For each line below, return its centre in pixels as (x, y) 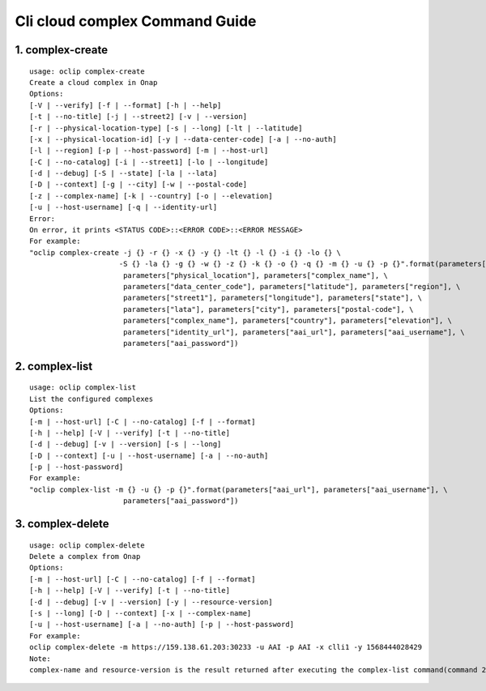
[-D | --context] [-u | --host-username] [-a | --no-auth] (149, 455)
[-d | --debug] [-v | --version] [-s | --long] (126, 444)
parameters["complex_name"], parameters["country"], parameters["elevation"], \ (288, 321)
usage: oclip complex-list (83, 388)
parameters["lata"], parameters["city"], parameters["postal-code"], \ (268, 309)
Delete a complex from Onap (85, 557)
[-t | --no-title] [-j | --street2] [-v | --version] (138, 117)
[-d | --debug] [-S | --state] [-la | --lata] (124, 173)
